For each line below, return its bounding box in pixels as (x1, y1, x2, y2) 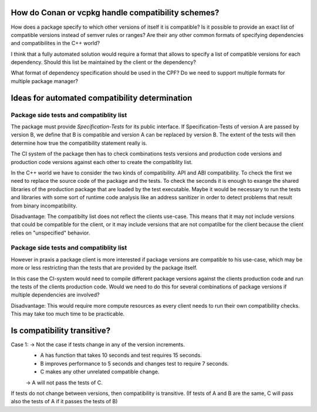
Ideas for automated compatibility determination (11, 93, 193, 103)
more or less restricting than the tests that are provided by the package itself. (11, 264, 198, 271)
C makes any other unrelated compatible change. (40, 368, 160, 375)
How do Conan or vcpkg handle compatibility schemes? (11, 8, 220, 18)
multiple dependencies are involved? (11, 291, 100, 298)
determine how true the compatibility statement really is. (11, 139, 147, 147)
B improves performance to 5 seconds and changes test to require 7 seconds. (40, 360, 229, 367)
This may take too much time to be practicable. (11, 311, 125, 318)
